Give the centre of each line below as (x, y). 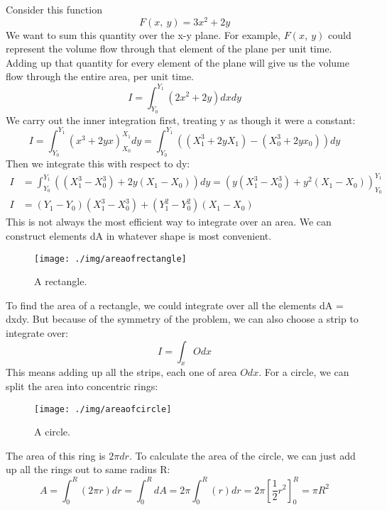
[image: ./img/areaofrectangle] (110, 259)
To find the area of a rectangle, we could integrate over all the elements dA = (175, 305)
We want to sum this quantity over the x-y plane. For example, (143, 34)
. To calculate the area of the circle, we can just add (242, 455)
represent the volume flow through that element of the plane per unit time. (169, 49)
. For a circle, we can (304, 372)
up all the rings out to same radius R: (88, 469)
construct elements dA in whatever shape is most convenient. (139, 235)
